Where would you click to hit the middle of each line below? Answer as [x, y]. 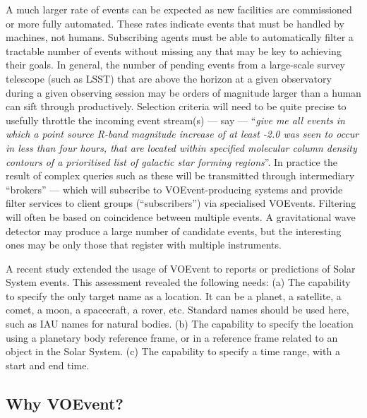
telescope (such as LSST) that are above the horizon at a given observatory [169, 78]
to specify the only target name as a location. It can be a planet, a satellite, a [174, 295]
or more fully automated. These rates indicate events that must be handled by [175, 23]
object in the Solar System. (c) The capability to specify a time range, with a [173, 351]
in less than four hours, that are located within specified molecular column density [181, 147]
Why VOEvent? [65, 403]
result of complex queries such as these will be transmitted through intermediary [180, 175]
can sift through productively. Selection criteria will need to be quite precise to [176, 106]
